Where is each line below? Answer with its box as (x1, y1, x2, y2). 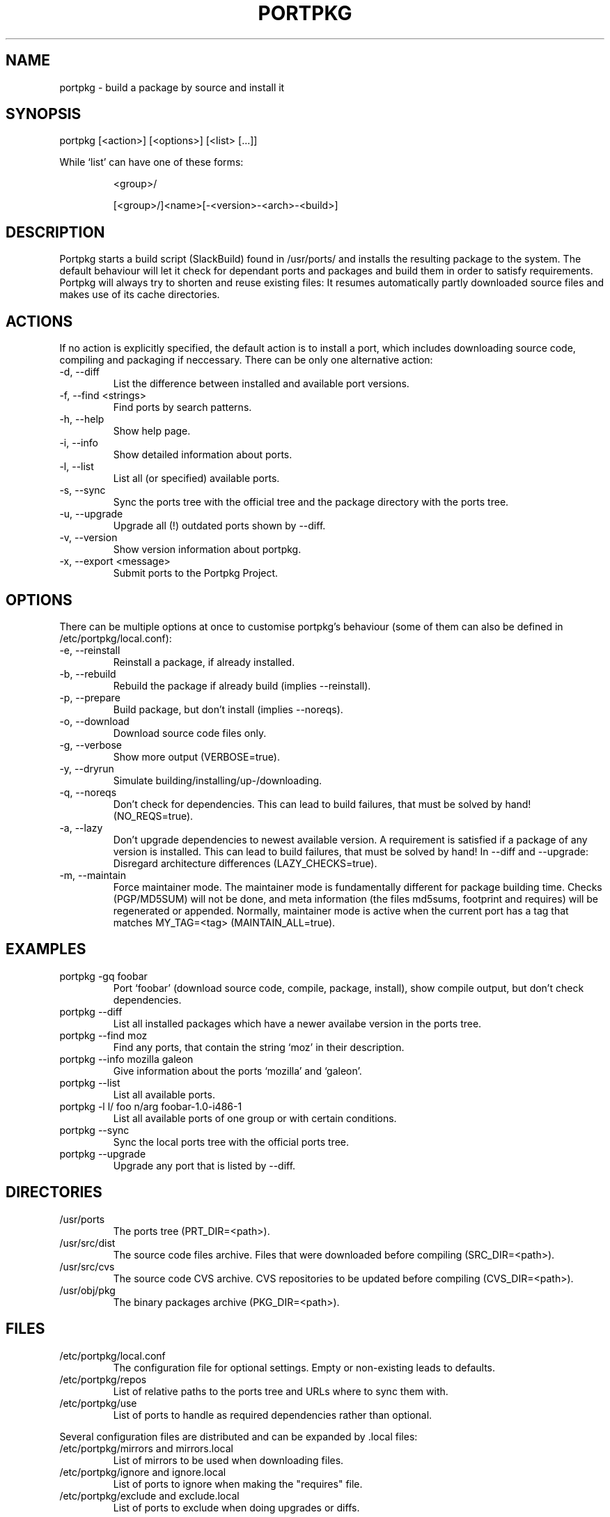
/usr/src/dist (59, 1236, 116, 1249)
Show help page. (113, 425, 191, 437)
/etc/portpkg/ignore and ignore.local (59, 1465, 226, 1478)
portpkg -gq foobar (59, 970, 148, 982)
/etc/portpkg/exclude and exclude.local (59, 1489, 240, 1502)
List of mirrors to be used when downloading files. (113, 1454, 344, 1466)
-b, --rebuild (59, 667, 116, 680)
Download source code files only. (113, 726, 267, 739)
